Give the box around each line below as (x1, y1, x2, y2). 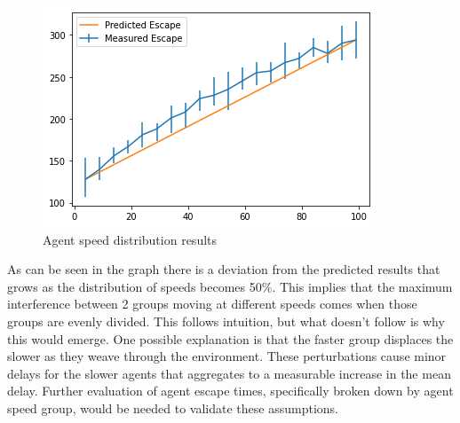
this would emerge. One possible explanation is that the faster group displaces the (7, 329, 454, 348)
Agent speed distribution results (43, 230, 218, 248)
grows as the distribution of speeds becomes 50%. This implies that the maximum (7, 277, 453, 295)
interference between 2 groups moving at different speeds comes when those (7, 294, 417, 313)
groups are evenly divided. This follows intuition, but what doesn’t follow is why (7, 311, 445, 330)
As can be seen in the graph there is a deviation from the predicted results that (7, 260, 440, 278)
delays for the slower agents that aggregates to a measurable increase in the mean (7, 364, 451, 382)
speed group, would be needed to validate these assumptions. (7, 398, 338, 417)
